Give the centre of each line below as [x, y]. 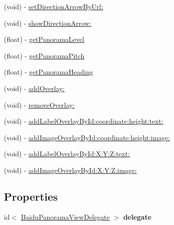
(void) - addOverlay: [34, 88]
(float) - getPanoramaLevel [44, 39]
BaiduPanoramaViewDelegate [65, 216]
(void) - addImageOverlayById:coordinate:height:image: [87, 137]
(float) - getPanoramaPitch [44, 55]
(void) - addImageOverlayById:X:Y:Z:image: [70, 170]
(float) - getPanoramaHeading [49, 72]
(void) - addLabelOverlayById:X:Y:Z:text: [67, 154]
